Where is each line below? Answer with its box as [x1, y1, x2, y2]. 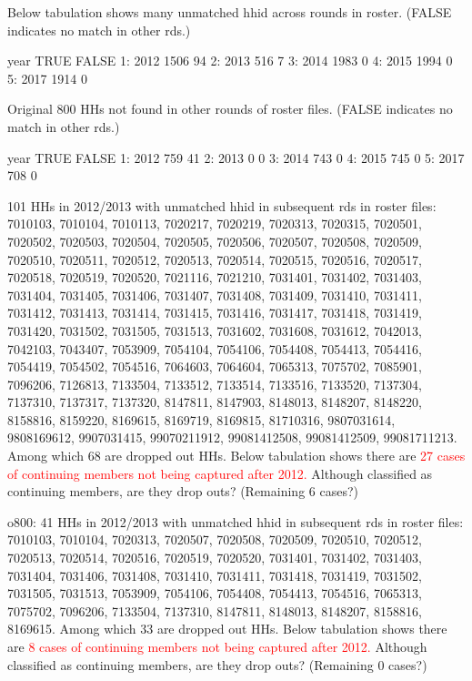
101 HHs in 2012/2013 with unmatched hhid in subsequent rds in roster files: [7, 196, 437, 215]
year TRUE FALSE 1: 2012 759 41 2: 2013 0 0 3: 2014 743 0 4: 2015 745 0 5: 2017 [7, 147, 465, 167]
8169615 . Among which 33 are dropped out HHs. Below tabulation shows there [7, 619, 447, 638]
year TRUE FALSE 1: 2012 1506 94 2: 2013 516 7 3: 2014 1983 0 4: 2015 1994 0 [7, 51, 453, 70]
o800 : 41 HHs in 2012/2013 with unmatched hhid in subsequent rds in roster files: [7, 512, 464, 531]
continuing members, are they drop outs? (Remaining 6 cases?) [7, 482, 358, 501]
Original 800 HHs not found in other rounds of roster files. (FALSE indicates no [7, 99, 453, 118]
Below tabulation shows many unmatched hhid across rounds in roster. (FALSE [7, 3, 452, 21]
